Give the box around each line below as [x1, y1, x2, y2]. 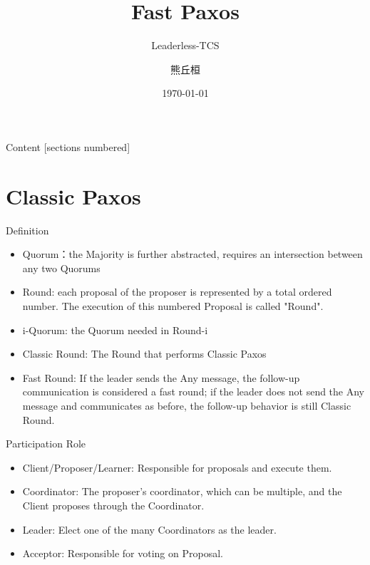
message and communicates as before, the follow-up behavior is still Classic [22, 398, 351, 413]
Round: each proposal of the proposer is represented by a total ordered [22, 284, 332, 299]
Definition [6, 222, 49, 237]
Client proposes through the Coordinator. [22, 497, 205, 512]
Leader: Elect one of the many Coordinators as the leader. [22, 522, 277, 537]
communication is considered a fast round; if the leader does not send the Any [22, 384, 365, 399]
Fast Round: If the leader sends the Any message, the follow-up [22, 370, 300, 385]
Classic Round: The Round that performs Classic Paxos [22, 346, 267, 361]
